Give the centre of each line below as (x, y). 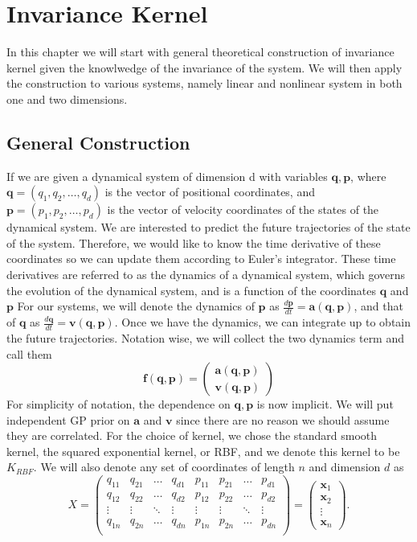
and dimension (345, 467)
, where (368, 176)
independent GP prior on (68, 419)
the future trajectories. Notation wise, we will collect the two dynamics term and (206, 337)
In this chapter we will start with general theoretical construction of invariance (200, 52)
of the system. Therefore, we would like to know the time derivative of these (194, 242)
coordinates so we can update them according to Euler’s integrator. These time (201, 259)
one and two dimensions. (67, 99)
